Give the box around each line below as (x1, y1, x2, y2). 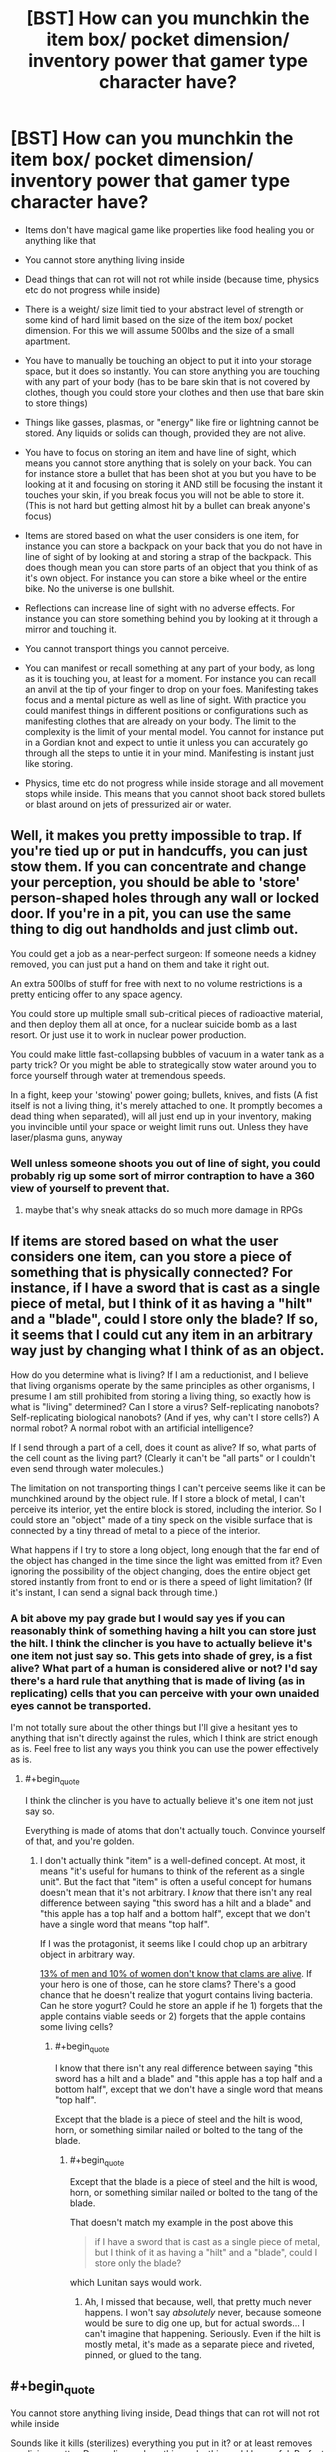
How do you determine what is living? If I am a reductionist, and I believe (10, 1368, 309, 1381)
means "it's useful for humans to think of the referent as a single (39, 1865, 305, 1877)
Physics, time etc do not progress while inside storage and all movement (24, 777, 324, 789)
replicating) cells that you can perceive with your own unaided (10, 1686, 320, 1700)
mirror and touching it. (24, 623, 117, 635)
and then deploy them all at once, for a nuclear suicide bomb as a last (10, 1018, 298, 1030)
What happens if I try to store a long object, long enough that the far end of (10, 1543, 320, 1556)
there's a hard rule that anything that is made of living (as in (10, 1673, 306, 1687)
